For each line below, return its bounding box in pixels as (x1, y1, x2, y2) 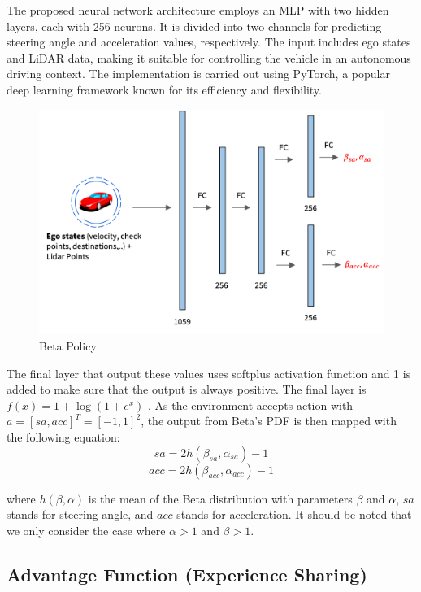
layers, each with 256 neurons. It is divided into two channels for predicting (7, 17, 382, 34)
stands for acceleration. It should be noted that (176, 506, 412, 523)
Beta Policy (39, 337, 97, 355)
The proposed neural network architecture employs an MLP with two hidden (7, 2, 389, 18)
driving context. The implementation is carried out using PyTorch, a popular (7, 65, 390, 82)
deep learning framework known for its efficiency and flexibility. (7, 81, 322, 98)
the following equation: (7, 428, 120, 445)
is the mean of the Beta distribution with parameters (88, 490, 353, 507)
